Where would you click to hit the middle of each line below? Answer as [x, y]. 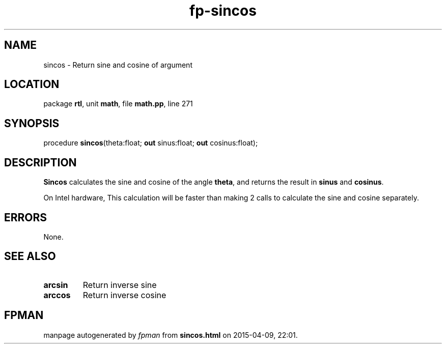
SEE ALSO [30, 256]
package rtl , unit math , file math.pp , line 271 [118, 104]
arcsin [56, 285]
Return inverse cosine [124, 295]
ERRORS [26, 217]
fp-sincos [223, 11]
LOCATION [32, 84]
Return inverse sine [120, 285]
